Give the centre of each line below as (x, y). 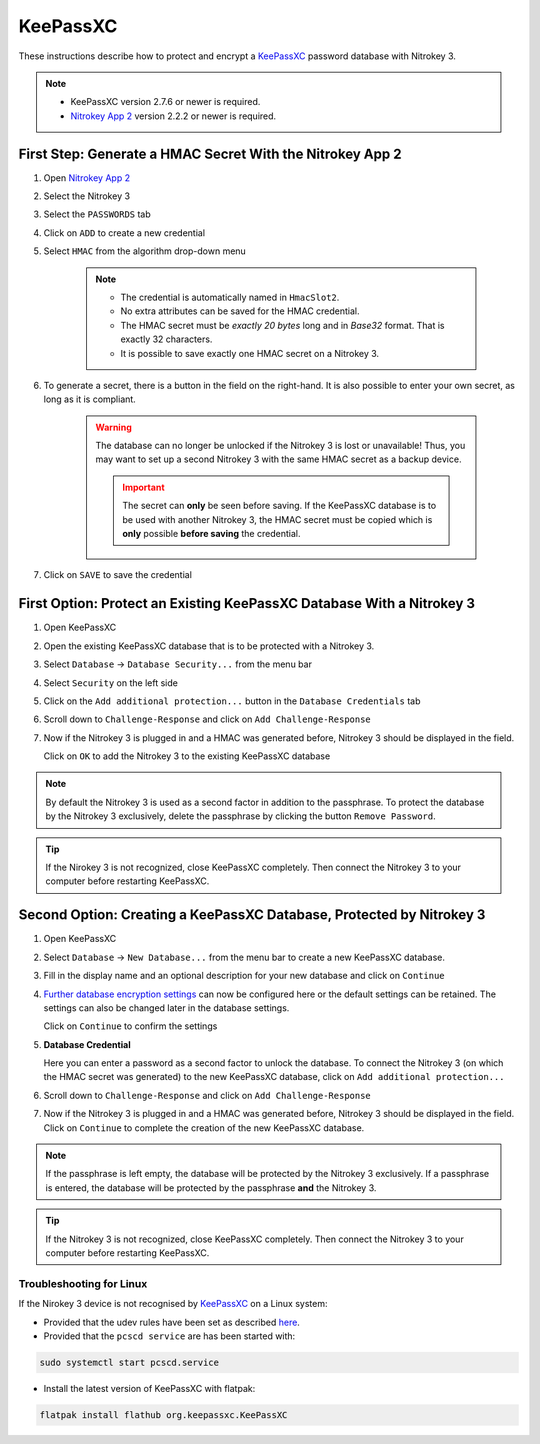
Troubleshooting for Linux (83, 1283)
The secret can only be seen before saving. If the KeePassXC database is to (279, 506)
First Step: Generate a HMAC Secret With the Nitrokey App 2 (210, 153)
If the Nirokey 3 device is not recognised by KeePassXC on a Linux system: (173, 1304)
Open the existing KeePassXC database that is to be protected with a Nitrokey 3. (209, 646)
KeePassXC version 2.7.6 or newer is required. (165, 102)
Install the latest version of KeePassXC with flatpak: (149, 1388)
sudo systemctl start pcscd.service (129, 1362)
